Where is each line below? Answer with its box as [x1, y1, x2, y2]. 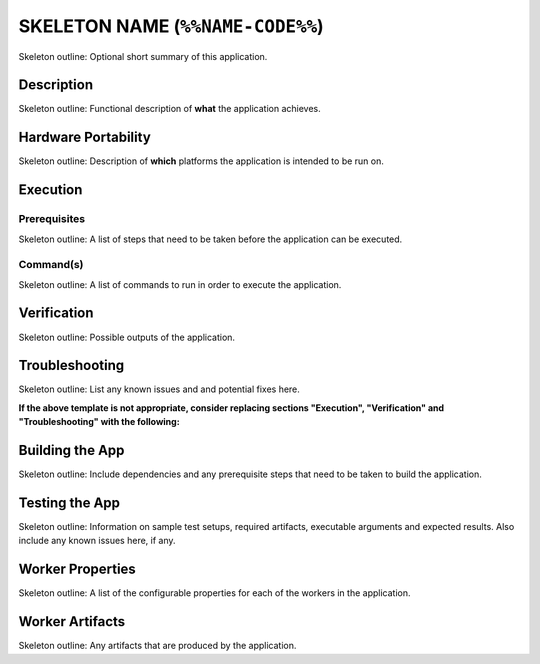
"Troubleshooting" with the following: [18, 416, 180, 428]
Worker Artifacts [18, 613, 126, 630]
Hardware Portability [18, 129, 152, 146]
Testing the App [18, 494, 120, 511]
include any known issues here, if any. [18, 535, 176, 547]
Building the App [18, 442, 125, 459]
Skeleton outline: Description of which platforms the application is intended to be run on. [18, 155, 385, 167]
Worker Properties [18, 561, 137, 578]
